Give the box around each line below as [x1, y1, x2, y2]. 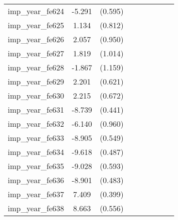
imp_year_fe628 [8, 62, 65, 73]
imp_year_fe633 [8, 132, 65, 143]
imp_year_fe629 [8, 76, 65, 87]
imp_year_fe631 [8, 104, 65, 115]
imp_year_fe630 [8, 90, 65, 101]
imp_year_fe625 [8, 19, 65, 31]
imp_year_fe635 [8, 160, 65, 171]
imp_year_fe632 [8, 118, 65, 129]
